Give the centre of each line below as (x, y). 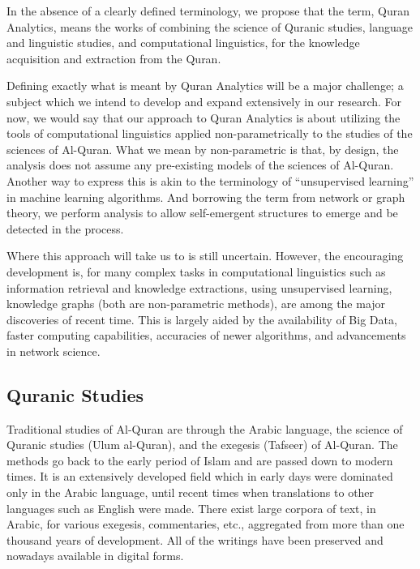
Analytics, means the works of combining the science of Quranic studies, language (210, 26)
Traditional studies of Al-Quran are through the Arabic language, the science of (205, 428)
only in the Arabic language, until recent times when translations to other (191, 492)
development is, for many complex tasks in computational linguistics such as (196, 271)
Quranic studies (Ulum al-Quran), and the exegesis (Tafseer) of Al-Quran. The (202, 445)
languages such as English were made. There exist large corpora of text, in (191, 508)
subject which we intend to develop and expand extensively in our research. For (204, 101)
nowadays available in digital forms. (95, 556)
